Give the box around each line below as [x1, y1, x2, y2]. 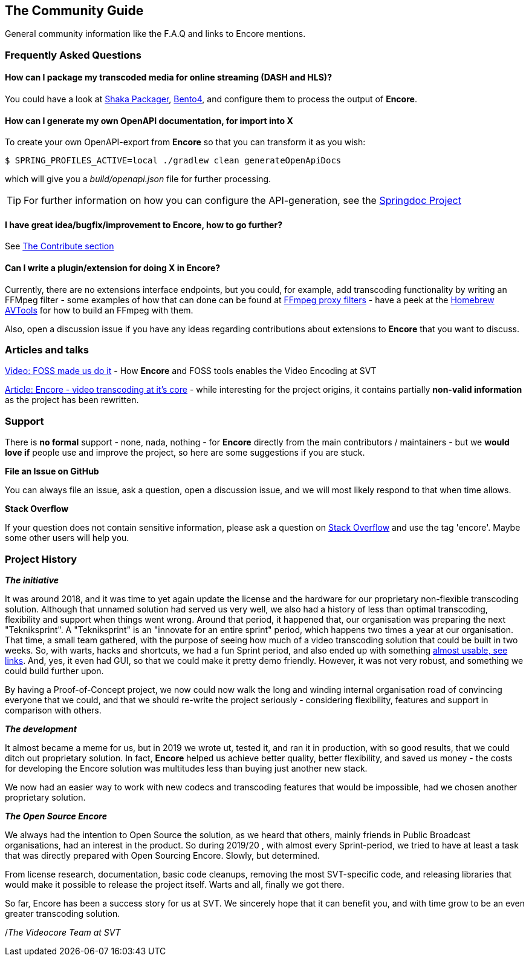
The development [5, 723, 77, 734]
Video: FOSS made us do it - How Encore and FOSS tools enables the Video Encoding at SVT [5, 366, 377, 376]
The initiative [5, 574, 59, 585]
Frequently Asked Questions [5, 48, 141, 61]
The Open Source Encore [5, 810, 107, 821]
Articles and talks [5, 344, 89, 356]
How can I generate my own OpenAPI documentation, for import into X [5, 115, 293, 126]
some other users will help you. [5, 533, 129, 543]
